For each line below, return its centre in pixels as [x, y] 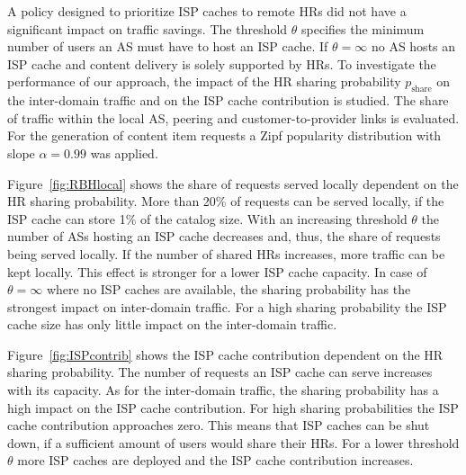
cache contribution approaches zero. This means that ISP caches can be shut [219, 425]
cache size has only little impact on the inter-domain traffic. [172, 324]
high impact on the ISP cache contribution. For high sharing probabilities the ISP [233, 407]
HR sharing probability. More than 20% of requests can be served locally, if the [226, 201]
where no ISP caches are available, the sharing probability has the [229, 289]
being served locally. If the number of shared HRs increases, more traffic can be [226, 253]
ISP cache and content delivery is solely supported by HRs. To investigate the [222, 63]
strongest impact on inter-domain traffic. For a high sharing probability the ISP [227, 306]
